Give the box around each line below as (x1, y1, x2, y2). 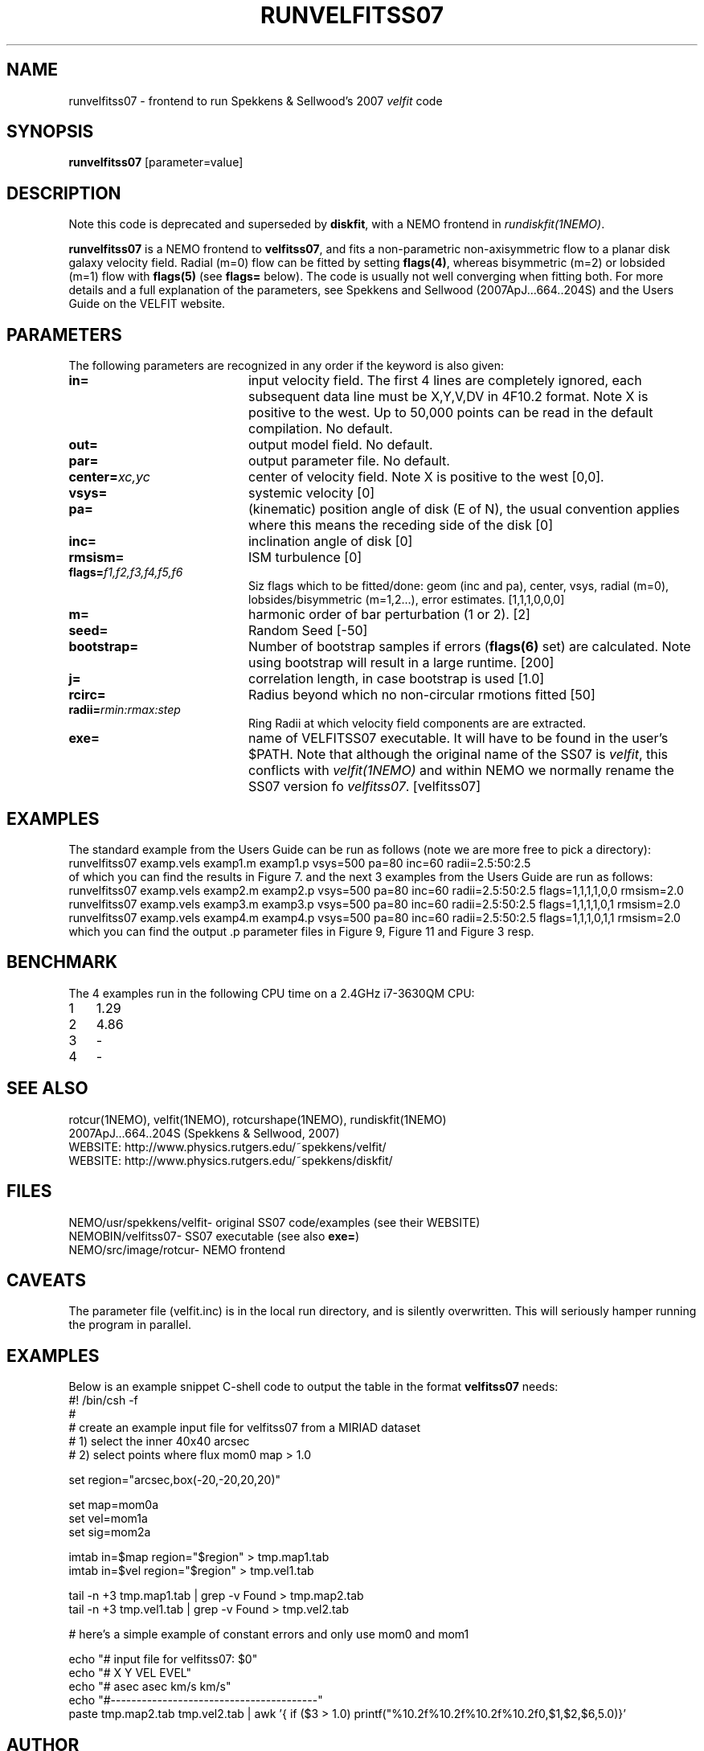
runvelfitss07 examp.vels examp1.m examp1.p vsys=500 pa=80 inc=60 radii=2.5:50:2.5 (68, 855, 531, 870)
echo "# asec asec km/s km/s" (68, 1679, 231, 1694)
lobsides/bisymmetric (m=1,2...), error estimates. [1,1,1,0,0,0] (248, 593, 565, 607)
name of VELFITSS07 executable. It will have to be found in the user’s (248, 730, 669, 747)
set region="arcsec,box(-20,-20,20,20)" (68, 1473, 281, 1487)
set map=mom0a (68, 1498, 159, 1512)
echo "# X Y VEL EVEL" (68, 1666, 191, 1680)
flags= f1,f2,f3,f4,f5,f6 (68, 565, 183, 580)
